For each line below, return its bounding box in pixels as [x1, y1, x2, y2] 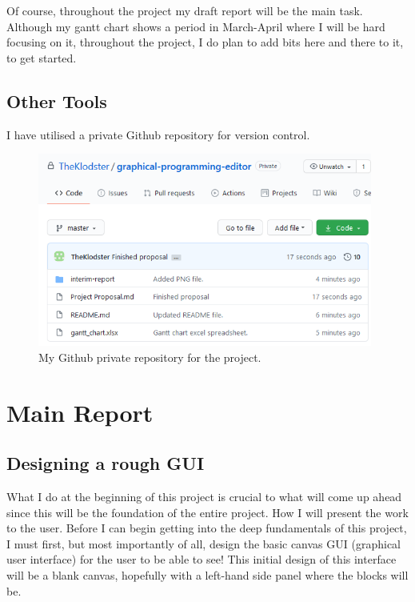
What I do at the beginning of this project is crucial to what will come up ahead [6, 488, 402, 504]
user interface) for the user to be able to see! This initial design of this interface [6, 551, 397, 568]
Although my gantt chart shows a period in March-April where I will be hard [6, 18, 385, 34]
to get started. [6, 49, 77, 66]
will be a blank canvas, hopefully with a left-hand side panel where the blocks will [6, 566, 409, 583]
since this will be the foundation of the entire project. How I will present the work [6, 504, 409, 520]
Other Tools [6, 88, 107, 113]
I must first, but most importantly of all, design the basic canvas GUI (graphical [6, 535, 401, 552]
